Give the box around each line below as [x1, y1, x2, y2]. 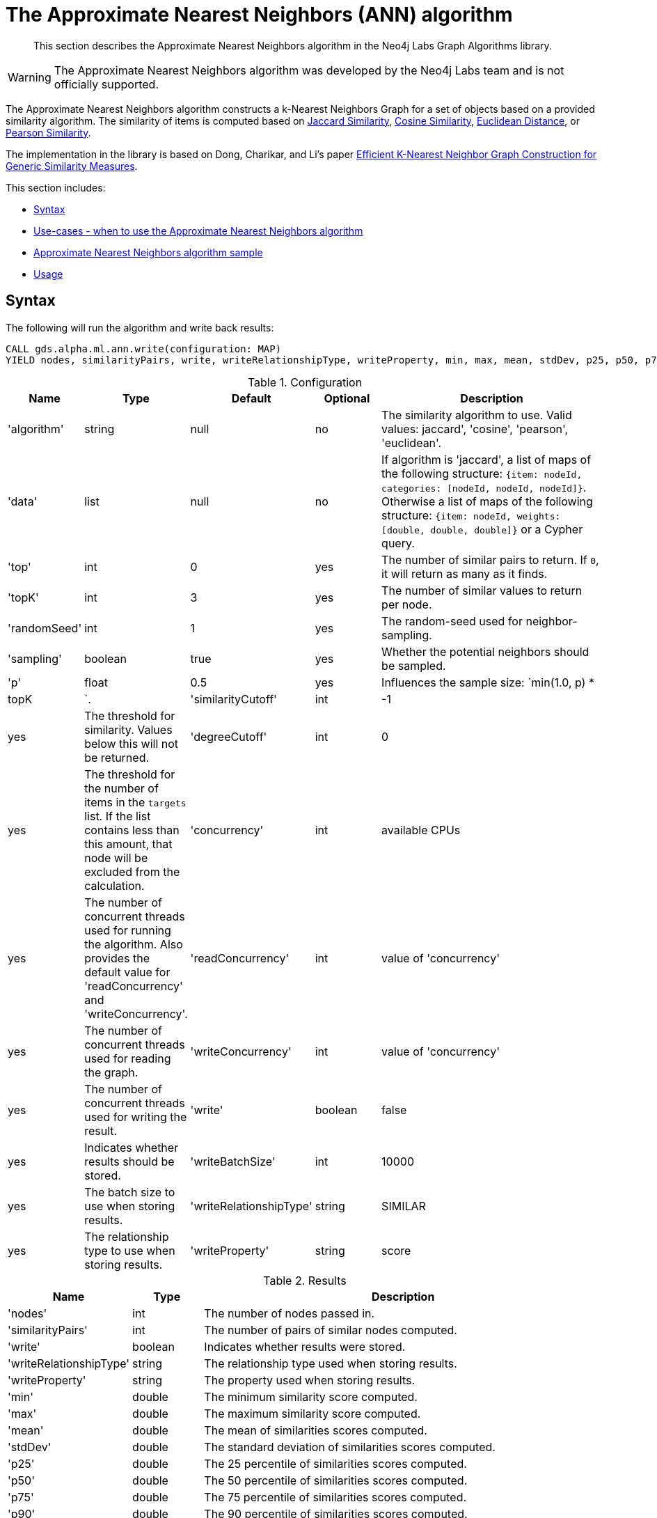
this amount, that [84, 836, 173, 851]
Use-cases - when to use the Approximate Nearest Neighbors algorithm [33, 224, 363, 237]
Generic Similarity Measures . [6, 159, 138, 172]
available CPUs [381, 822, 461, 837]
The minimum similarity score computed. [204, 1389, 418, 1404]
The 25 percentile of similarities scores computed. [204, 1456, 467, 1471]
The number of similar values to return [381, 583, 583, 597]
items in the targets [84, 795, 187, 809]
